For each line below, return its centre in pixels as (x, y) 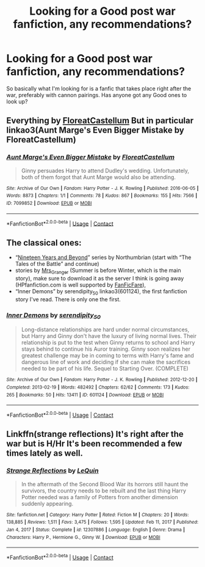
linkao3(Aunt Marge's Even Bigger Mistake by (95, 130)
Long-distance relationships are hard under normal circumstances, (105, 330)
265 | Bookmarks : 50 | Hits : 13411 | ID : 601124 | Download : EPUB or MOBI (85, 395)
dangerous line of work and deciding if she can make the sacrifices (106, 362)
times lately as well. (45, 453)
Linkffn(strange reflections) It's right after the (95, 434)
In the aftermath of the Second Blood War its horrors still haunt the (105, 484)
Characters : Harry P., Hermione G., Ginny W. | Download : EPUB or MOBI (83, 537)
